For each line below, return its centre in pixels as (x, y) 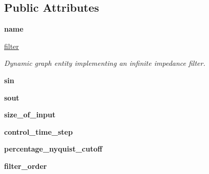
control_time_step (38, 131)
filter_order (26, 166)
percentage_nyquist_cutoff (53, 149)
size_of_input (30, 115)
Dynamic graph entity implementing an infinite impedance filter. (105, 63)
